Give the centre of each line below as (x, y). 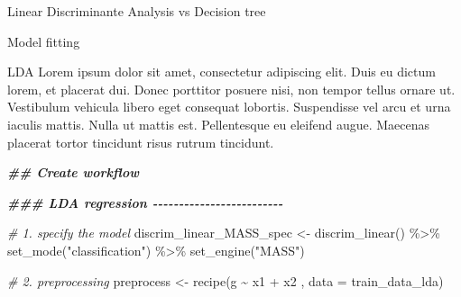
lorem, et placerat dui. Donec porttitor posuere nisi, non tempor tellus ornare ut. (231, 89)
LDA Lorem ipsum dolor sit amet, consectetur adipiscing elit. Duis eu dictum (221, 72)
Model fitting (44, 41)
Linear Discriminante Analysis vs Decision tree (137, 11)
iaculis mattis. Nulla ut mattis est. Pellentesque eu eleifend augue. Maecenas (219, 124)
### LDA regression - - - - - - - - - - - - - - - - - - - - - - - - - (145, 202)
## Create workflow (73, 172)
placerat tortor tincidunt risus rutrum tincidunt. (141, 142)
